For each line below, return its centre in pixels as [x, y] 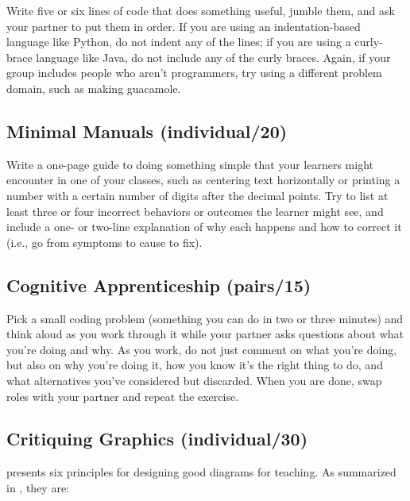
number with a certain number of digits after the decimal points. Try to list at [197, 195]
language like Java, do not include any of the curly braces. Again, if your [213, 57]
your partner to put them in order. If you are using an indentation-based [184, 26]
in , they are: [38, 487]
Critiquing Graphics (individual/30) [157, 439]
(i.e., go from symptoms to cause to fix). [104, 242]
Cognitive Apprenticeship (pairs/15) [159, 285]
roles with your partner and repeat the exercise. [123, 396]
